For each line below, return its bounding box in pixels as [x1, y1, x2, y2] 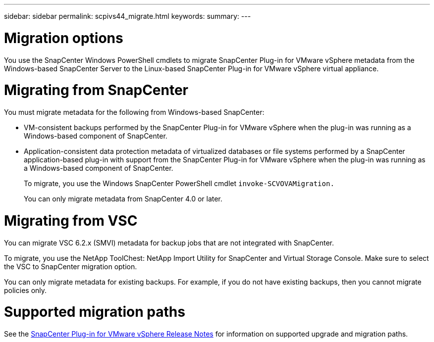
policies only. [4, 286, 47, 294]
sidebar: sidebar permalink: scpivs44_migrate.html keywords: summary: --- [4, 12, 251, 20]
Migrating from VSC [4, 212, 138, 229]
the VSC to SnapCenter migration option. [4, 262, 137, 271]
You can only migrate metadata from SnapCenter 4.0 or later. [24, 195, 222, 203]
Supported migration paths [4, 303, 185, 321]
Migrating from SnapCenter [4, 82, 189, 99]
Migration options [4, 29, 123, 47]
